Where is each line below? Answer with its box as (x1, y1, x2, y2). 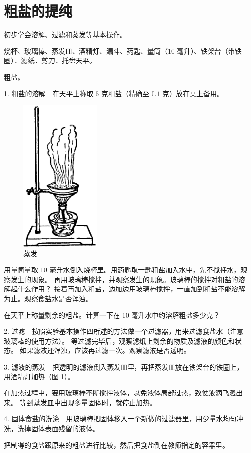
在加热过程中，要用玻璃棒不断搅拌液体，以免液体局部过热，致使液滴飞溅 (4, 388, 236, 398)
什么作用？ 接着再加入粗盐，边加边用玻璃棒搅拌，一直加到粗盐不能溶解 (17, 284, 245, 294)
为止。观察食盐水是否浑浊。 (4, 293, 93, 304)
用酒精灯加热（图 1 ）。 (4, 371, 75, 381)
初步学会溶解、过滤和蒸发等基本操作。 (4, 29, 127, 40)
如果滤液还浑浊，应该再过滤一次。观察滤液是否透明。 (19, 345, 191, 355)
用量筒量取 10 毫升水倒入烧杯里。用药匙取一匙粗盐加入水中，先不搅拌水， (4, 265, 241, 275)
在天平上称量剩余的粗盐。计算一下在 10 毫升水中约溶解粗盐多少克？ (4, 309, 220, 320)
